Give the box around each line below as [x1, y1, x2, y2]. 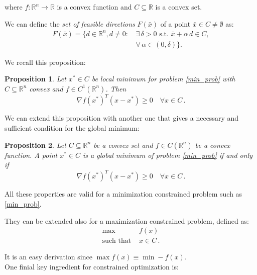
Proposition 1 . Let [5, 73, 66, 84]
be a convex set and [93, 139, 153, 150]
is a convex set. [155, 2, 202, 12]
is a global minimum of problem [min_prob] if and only [83, 149, 252, 160]
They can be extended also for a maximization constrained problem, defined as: [5, 215, 249, 226]
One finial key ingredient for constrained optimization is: [5, 261, 179, 271]
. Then [105, 83, 126, 94]
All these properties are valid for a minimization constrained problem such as [5, 189, 242, 199]
